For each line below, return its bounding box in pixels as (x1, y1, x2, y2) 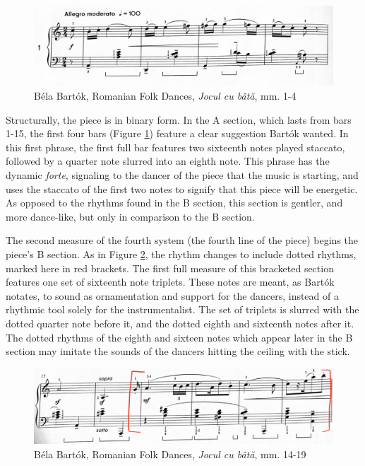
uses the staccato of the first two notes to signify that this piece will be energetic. (6, 181, 358, 196)
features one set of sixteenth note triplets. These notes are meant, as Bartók (6, 274, 335, 289)
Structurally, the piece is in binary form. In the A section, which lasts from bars (6, 112, 352, 127)
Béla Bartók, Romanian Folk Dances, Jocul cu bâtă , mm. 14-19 (34, 446, 306, 461)
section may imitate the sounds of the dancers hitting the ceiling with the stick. (6, 344, 350, 359)
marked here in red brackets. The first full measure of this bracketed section (6, 260, 334, 275)
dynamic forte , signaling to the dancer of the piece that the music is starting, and (6, 168, 359, 182)
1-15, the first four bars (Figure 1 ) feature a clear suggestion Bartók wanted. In (6, 126, 349, 141)
